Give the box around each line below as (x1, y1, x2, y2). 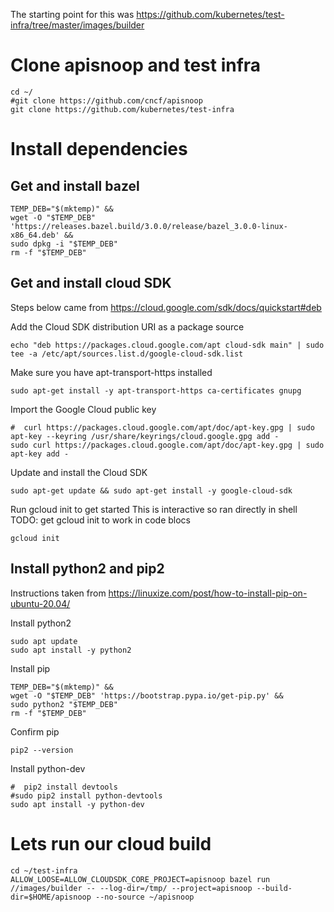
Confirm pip (10, 725, 60, 738)
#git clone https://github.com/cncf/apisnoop (10, 95, 203, 106)
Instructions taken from (10, 587, 107, 599)
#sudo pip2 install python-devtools (10, 790, 163, 801)
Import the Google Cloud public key (10, 403, 157, 415)
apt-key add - (10, 449, 70, 459)
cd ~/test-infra (10, 865, 78, 876)
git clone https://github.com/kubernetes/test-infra (10, 104, 235, 114)
